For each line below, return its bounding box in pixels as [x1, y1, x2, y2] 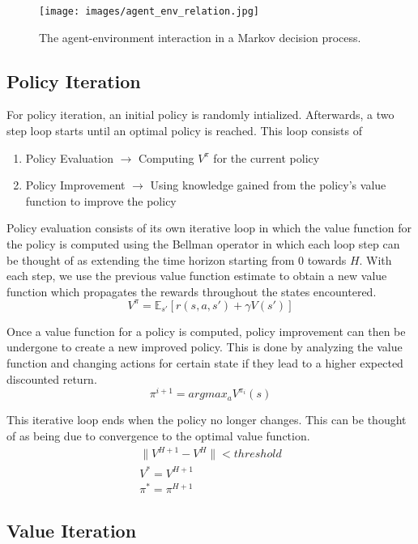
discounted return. [6, 370, 97, 387]
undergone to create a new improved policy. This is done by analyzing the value [6, 338, 403, 355]
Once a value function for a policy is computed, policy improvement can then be [6, 322, 406, 339]
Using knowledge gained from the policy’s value [150, 176, 386, 193]
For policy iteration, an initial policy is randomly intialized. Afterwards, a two [6, 106, 395, 123]
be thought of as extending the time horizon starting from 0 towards [6, 251, 347, 268]
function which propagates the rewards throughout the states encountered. [6, 283, 377, 300]
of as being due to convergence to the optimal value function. [6, 427, 310, 444]
